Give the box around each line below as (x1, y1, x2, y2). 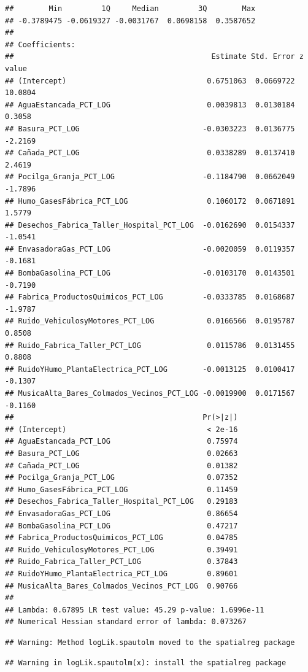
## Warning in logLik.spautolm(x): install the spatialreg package (5, 658, 287, 668)
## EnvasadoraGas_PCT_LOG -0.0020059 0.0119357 (5, 244, 295, 253)
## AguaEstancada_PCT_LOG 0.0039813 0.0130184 (5, 100, 295, 109)
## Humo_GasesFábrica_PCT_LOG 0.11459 (5, 485, 238, 494)
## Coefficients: (5, 40, 75, 49)
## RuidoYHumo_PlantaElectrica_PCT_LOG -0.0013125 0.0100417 (5, 365, 295, 374)
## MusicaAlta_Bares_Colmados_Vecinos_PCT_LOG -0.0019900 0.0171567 (5, 389, 295, 398)
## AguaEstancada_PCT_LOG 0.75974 (5, 437, 238, 446)
